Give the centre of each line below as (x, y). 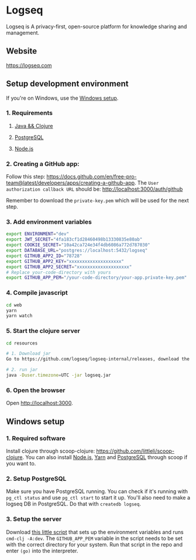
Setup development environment (67, 84)
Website (21, 51)
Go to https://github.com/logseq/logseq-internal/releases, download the (98, 359)
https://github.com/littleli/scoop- (135, 451)
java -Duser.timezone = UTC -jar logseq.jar (59, 375)
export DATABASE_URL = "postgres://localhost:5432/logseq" (77, 251)
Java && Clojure (34, 126)
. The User (147, 183)
